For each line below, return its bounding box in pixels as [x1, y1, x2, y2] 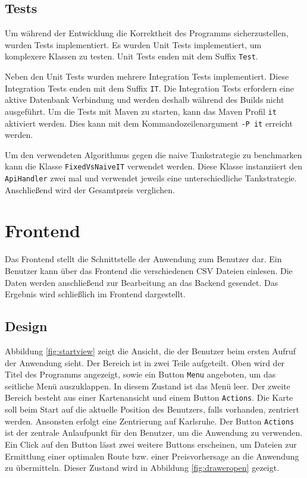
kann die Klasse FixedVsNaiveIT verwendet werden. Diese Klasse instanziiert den [5, 160, 302, 172]
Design [5, 317, 48, 335]
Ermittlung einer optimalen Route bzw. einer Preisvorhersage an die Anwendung [5, 449, 299, 462]
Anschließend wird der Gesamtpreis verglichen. [5, 183, 175, 196]
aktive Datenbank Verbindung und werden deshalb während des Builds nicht [5, 93, 284, 106]
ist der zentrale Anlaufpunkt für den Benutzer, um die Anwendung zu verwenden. [5, 426, 303, 439]
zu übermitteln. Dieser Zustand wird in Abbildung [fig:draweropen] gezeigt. [5, 461, 280, 474]
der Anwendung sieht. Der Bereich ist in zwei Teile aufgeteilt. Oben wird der [5, 356, 285, 369]
